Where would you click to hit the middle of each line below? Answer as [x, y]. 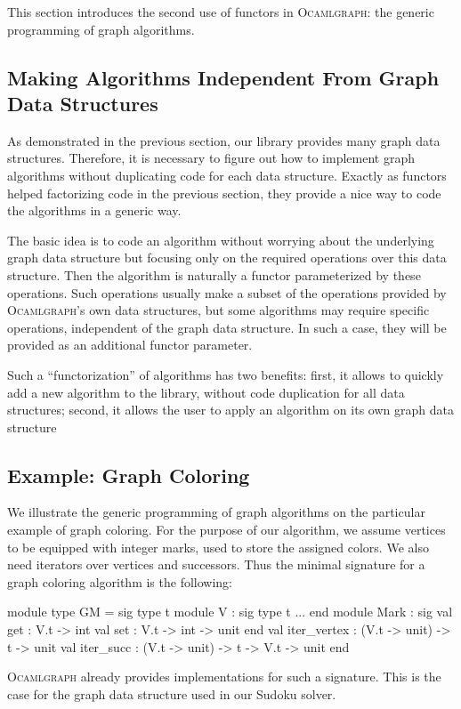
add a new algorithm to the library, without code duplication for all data [206, 392]
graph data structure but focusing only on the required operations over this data [227, 258]
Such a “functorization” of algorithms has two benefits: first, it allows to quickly [226, 374]
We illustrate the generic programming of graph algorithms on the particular [216, 512]
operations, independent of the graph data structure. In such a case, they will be [227, 327]
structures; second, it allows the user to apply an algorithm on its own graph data [230, 410]
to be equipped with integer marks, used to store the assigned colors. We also [218, 547]
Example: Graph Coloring [129, 475]
